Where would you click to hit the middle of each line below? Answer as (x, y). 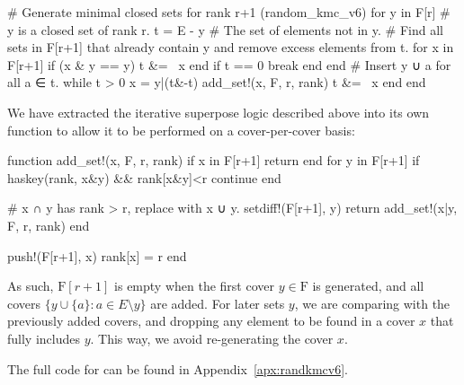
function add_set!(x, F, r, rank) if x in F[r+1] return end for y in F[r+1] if (214, 160)
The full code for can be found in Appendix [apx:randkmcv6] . (178, 368)
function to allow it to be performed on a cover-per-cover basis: (181, 130)
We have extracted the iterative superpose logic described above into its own (219, 112)
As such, (31, 286)
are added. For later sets (218, 303)
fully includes (44, 338)
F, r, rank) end (49, 225)
